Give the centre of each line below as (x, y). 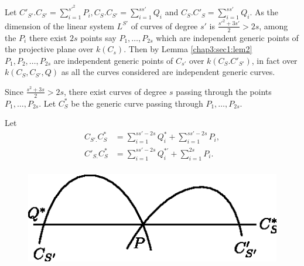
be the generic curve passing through (137, 103)
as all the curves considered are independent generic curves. (168, 72)
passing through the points (224, 91)
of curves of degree (164, 25)
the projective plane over (49, 49)
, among (274, 25)
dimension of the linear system (59, 25)
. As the (264, 12)
